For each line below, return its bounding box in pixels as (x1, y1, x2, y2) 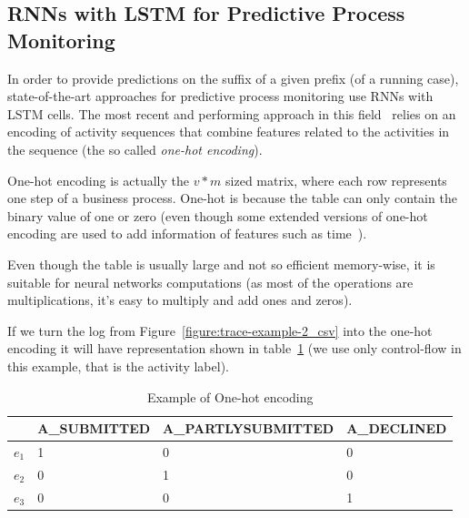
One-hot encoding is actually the (7, 170, 189, 189)
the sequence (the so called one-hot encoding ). (7, 139, 263, 158)
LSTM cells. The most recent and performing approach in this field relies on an (7, 104, 456, 123)
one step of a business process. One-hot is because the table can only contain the (7, 188, 457, 208)
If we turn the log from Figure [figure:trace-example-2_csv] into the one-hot (7, 320, 433, 340)
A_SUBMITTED (37, 419, 151, 438)
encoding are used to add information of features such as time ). (7, 224, 367, 243)
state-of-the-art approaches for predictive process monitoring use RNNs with (7, 86, 434, 106)
